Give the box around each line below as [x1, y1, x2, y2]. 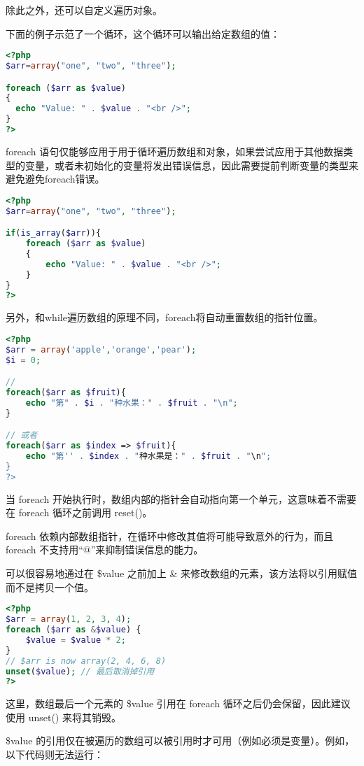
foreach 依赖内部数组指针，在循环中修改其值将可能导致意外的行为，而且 [6, 528, 334, 543]
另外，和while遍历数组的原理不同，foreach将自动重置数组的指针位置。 [6, 310, 323, 325]
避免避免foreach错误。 [6, 171, 105, 186]
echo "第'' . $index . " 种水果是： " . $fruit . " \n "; [25, 451, 272, 462]
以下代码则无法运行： [6, 747, 104, 762]
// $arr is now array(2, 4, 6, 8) [6, 655, 167, 666]
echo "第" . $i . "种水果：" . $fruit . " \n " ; [25, 397, 238, 408]
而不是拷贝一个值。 [6, 579, 94, 594]
